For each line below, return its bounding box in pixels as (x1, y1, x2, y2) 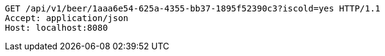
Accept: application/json (5, 13, 129, 23)
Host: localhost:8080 (5, 23, 108, 33)
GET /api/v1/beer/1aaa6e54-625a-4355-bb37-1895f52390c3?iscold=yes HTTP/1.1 (5, 4, 381, 13)
